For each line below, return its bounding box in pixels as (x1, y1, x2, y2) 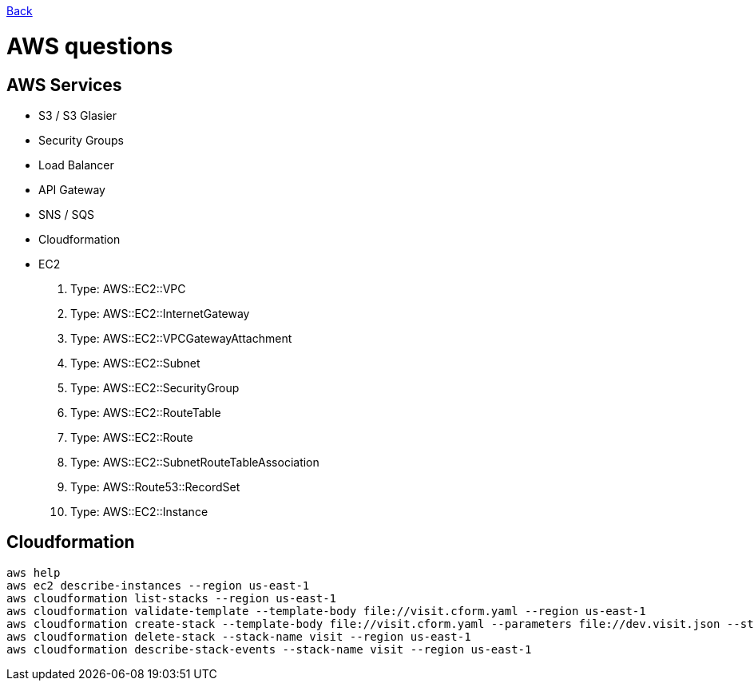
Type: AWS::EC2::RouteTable (70, 405, 221, 419)
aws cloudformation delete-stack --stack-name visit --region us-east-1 (6, 629, 471, 643)
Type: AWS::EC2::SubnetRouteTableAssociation (70, 455, 319, 469)
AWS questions (6, 32, 173, 60)
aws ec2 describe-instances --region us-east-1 (6, 578, 310, 592)
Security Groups (38, 133, 124, 147)
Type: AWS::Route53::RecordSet (70, 479, 240, 494)
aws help (6, 566, 61, 579)
